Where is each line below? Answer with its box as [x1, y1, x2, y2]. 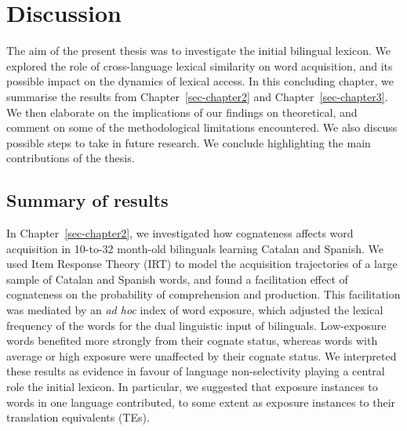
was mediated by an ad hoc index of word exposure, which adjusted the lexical [6, 302, 383, 318]
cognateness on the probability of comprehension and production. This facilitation [6, 286, 401, 302]
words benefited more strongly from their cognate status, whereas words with [6, 332, 378, 349]
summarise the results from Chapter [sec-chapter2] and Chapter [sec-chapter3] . [6, 88, 388, 104]
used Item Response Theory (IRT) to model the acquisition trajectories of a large [6, 255, 398, 272]
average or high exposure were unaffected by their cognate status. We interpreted [6, 347, 397, 364]
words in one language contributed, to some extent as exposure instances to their [6, 393, 396, 410]
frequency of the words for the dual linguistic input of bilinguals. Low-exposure [6, 317, 387, 333]
